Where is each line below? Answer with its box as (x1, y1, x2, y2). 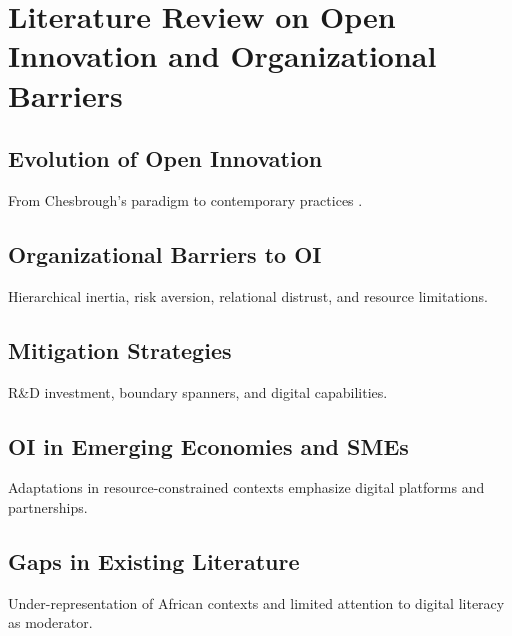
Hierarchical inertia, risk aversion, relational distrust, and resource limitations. (8, 285, 488, 306)
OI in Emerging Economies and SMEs (8, 430, 409, 461)
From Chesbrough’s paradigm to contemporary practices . (8, 189, 363, 210)
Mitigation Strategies (8, 334, 232, 365)
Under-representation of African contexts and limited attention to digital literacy (8, 592, 505, 613)
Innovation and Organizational (8, 35, 437, 76)
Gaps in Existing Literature (8, 545, 300, 576)
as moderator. (8, 612, 93, 633)
